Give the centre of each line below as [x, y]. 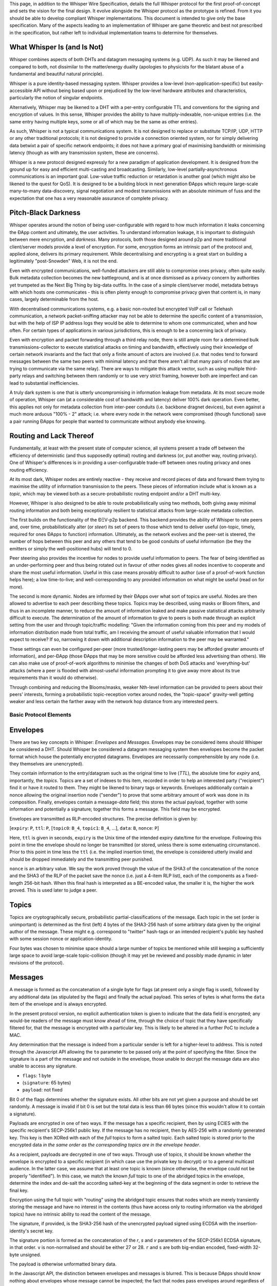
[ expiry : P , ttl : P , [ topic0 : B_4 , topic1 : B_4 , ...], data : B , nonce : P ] [84, 828]
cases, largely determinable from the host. [54, 299]
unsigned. [30, 1255]
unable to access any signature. [43, 1066]
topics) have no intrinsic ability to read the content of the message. [80, 1214]
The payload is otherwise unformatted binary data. [63, 1264]
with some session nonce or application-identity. [61, 939]
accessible [21, 91]
